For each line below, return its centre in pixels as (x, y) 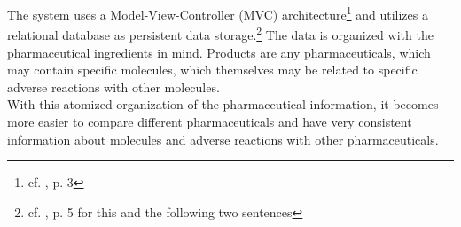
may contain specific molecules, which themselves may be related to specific (212, 70)
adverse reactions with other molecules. (113, 86)
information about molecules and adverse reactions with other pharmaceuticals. (223, 139)
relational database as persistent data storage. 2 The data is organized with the (220, 34)
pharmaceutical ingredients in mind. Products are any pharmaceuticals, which (219, 52)
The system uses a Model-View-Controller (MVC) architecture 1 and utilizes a (218, 13)
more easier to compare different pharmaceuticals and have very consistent (210, 122)
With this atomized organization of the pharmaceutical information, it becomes (223, 104)
